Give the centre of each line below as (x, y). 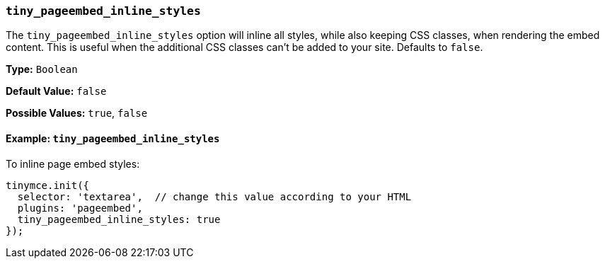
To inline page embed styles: (73, 163)
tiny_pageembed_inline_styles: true (119, 219)
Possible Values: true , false (77, 113)
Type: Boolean (42, 69)
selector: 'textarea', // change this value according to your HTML (214, 196)
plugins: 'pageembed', (80, 208)
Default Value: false (56, 91)
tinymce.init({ (48, 185)
